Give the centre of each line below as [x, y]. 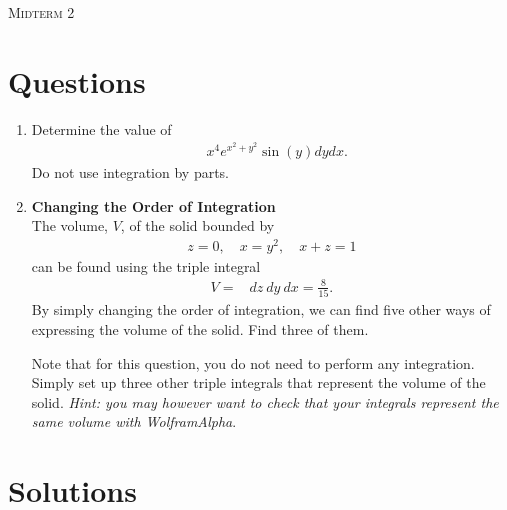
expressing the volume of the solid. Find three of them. [200, 328]
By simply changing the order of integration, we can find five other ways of [261, 309]
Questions [77, 80]
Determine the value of [101, 128]
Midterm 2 [41, 12]
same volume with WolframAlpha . [134, 421]
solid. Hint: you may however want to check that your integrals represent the [265, 401]
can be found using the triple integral [146, 265]
